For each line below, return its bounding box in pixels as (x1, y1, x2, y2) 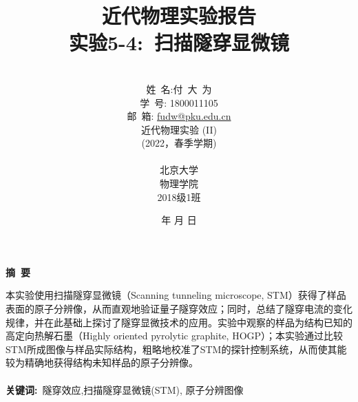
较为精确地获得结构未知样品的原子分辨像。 (6, 355, 198, 370)
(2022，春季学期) (141, 136, 217, 150)
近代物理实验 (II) (140, 122, 218, 136)
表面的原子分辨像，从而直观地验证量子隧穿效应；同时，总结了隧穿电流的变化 (6, 301, 352, 316)
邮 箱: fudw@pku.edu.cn (127, 109, 231, 123)
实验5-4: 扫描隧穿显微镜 (69, 28, 289, 56)
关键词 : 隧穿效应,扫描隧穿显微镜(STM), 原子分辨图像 (6, 382, 244, 396)
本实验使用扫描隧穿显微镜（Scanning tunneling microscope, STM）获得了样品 (6, 288, 346, 302)
